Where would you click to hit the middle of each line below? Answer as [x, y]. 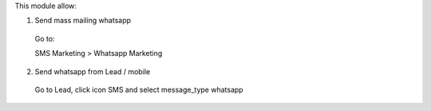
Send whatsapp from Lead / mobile [93, 71]
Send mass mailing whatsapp [83, 21]
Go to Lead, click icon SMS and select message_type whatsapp [139, 89]
